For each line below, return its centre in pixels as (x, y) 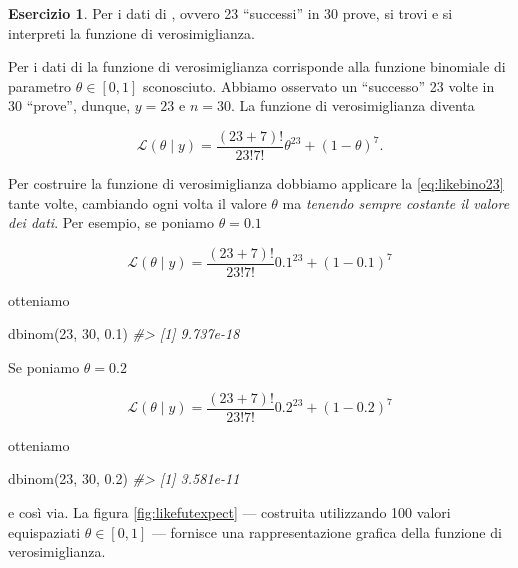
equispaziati (44, 531)
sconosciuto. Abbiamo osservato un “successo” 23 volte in (318, 85)
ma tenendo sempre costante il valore (396, 202)
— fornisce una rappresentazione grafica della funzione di (326, 531)
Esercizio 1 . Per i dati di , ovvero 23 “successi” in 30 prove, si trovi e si (230, 13)
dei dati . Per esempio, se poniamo (111, 222)
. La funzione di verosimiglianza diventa (352, 105)
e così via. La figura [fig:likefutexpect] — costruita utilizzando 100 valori (229, 511)
